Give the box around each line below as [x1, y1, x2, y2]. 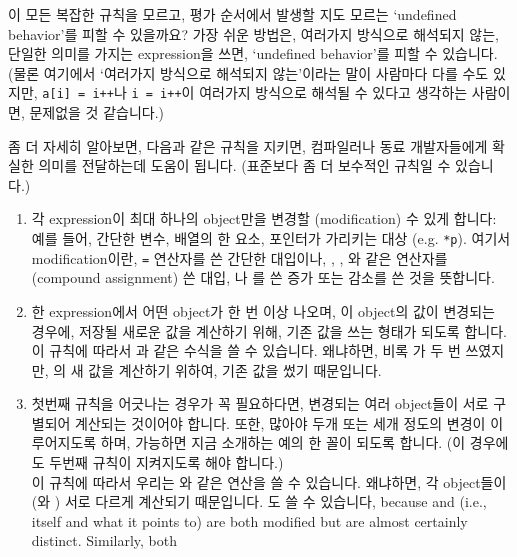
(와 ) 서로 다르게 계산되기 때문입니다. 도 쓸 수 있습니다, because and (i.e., [31, 491, 487, 512]
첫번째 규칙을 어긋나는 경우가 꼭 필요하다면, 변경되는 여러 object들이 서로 [31, 393, 489, 414]
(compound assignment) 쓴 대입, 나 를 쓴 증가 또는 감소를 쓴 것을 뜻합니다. [31, 267, 495, 288]
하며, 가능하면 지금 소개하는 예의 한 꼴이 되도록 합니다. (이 [100, 432, 466, 453]
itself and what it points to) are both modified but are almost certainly [31, 510, 468, 531]
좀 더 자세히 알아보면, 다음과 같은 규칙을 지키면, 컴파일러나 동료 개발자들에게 [8, 135, 488, 156]
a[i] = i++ [42, 87, 114, 102]
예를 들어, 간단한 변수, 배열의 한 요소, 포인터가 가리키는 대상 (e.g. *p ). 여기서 [31, 228, 511, 248]
